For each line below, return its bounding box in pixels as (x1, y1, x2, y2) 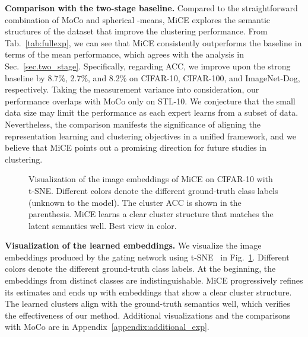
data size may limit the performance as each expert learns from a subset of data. (5, 106, 299, 119)
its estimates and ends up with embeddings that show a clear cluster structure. (5, 285, 292, 298)
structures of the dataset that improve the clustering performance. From (5, 25, 268, 37)
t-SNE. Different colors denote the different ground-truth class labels (28, 184, 278, 196)
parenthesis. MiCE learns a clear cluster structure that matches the (28, 208, 274, 220)
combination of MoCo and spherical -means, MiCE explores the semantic (5, 13, 271, 26)
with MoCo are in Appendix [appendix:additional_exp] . (5, 320, 209, 333)
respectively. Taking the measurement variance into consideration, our (5, 83, 259, 96)
